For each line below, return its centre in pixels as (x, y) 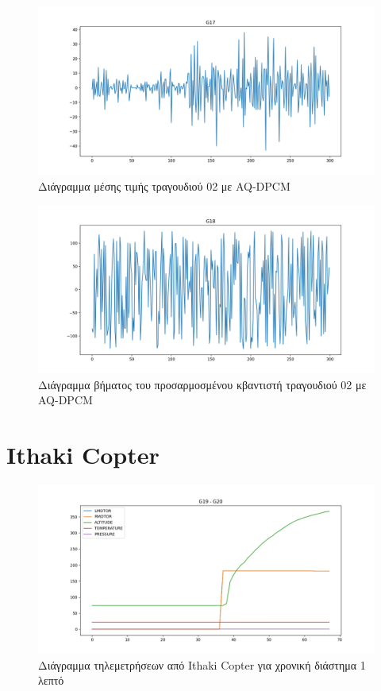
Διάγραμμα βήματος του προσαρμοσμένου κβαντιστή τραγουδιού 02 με (202, 384)
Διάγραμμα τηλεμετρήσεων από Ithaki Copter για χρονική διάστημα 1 (202, 664)
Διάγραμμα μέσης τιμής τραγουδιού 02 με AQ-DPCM (164, 185)
